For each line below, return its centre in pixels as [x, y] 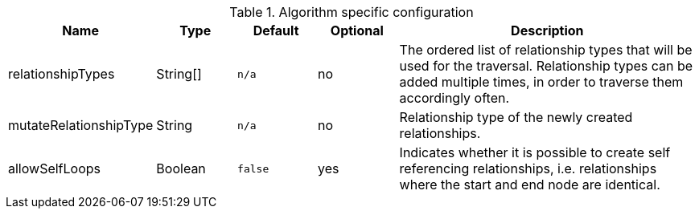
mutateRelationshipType [81, 125]
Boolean [181, 168]
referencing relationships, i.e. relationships [528, 168]
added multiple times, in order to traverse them [541, 82]
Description [547, 30]
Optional [357, 30]
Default [276, 30]
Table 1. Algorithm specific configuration [352, 12]
